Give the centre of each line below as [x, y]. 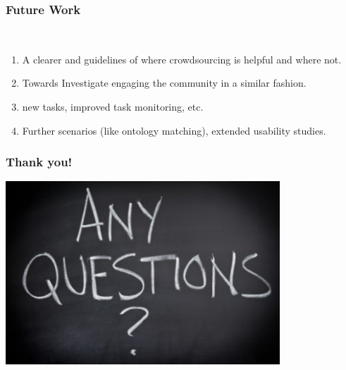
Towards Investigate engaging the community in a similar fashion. [164, 83]
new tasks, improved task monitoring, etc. [113, 106]
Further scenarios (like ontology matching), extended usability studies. [174, 130]
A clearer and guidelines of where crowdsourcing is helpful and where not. [182, 59]
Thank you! [39, 162]
